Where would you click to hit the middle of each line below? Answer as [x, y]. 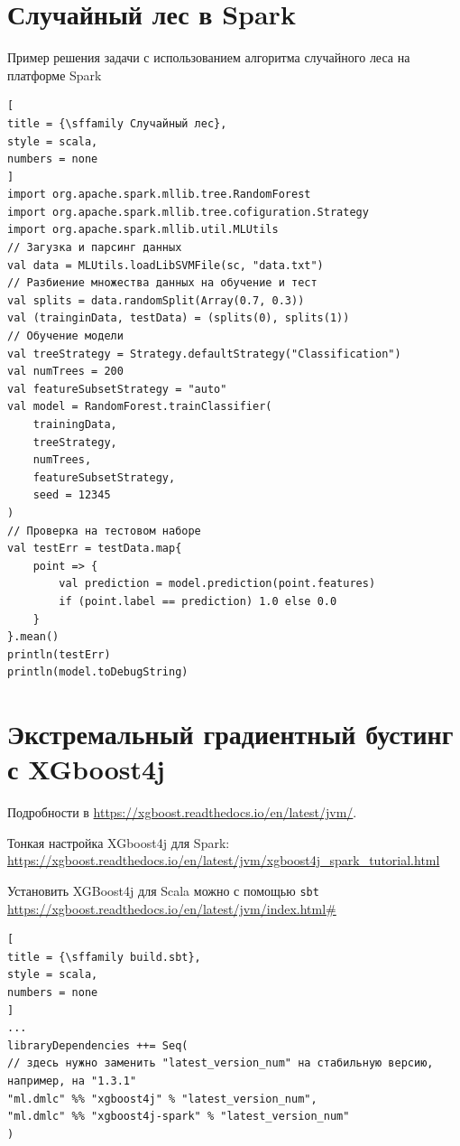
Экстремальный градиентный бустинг [230, 734]
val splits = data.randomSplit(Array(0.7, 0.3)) [156, 300]
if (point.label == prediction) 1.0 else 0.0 [198, 601]
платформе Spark [55, 75]
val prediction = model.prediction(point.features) [217, 584]
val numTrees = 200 [65, 372]
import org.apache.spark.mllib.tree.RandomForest [159, 195]
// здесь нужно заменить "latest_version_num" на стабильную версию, [221, 1063]
